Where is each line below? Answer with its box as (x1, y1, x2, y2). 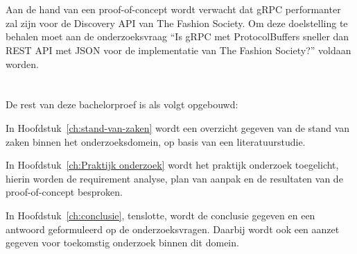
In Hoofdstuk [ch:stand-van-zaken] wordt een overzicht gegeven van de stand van (6, 120, 350, 135)
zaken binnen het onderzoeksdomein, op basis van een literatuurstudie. (6, 134, 306, 149)
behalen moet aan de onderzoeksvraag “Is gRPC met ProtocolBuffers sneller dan (6, 29, 349, 44)
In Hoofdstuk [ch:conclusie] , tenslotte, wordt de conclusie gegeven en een (6, 208, 315, 222)
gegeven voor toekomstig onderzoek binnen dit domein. (6, 235, 239, 250)
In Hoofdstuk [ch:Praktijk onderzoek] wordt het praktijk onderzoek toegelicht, (6, 158, 339, 172)
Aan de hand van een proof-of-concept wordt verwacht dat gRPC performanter (6, 2, 341, 17)
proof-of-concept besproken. (6, 185, 123, 199)
